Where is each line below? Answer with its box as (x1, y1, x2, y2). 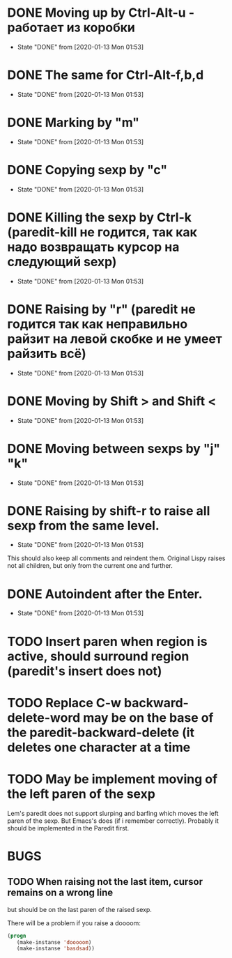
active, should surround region (7, 648, 190, 664)
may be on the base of (82, 709, 214, 725)
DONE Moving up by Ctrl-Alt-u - (7, 5, 195, 21)
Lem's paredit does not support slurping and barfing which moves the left (7, 809, 219, 817)
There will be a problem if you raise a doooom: (7, 918, 141, 927)
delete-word (7, 709, 81, 725)
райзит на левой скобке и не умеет (7, 331, 223, 346)
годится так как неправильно (7, 316, 188, 332)
